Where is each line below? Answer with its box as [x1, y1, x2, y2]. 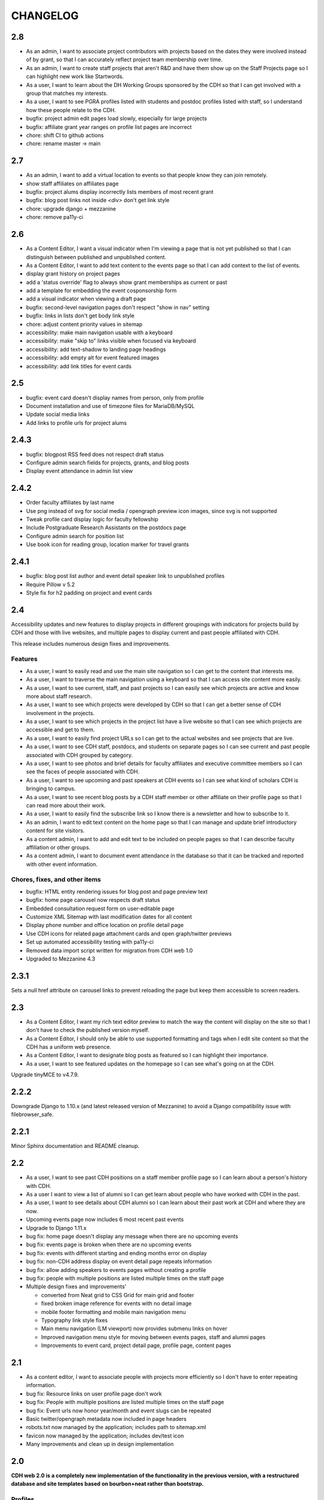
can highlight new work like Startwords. [26, 73, 124, 80]
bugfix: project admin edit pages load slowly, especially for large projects [26, 115, 207, 122]
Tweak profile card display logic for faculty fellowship [26, 516, 158, 523]
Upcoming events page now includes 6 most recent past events [26, 1216, 184, 1223]
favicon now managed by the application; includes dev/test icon [26, 1432, 184, 1439]
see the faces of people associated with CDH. [26, 768, 140, 775]
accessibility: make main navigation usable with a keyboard [26, 329, 173, 336]
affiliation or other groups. [26, 844, 91, 851]
